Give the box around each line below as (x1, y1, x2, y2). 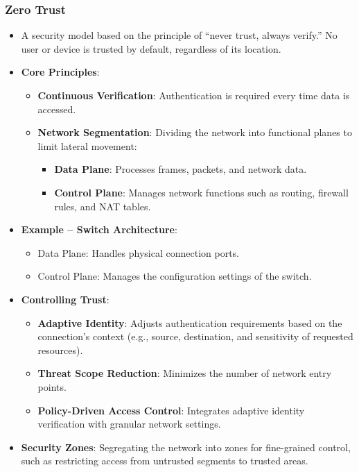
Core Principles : (21, 65, 100, 79)
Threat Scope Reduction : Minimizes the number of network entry (37, 366, 332, 380)
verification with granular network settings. (37, 416, 221, 431)
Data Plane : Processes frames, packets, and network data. (54, 162, 307, 176)
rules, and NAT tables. (54, 199, 151, 213)
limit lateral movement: (37, 138, 137, 153)
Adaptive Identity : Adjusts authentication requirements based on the (37, 315, 342, 330)
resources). (37, 342, 83, 357)
